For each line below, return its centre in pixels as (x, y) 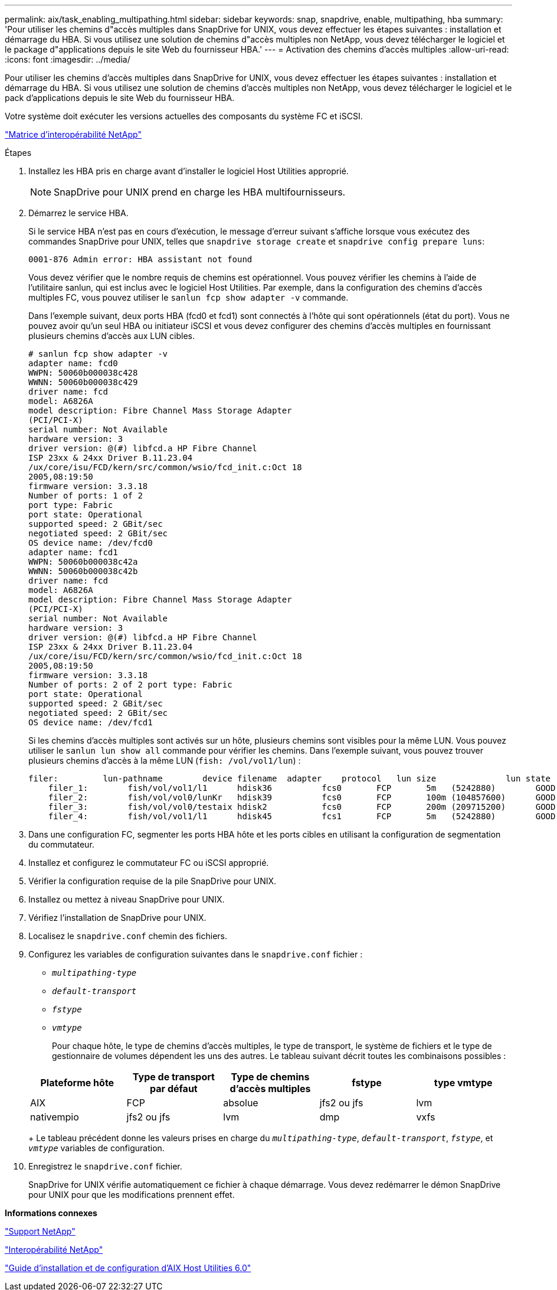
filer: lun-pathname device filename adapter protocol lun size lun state (290, 778)
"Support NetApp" (40, 1231)
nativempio (55, 1117)
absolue (241, 1103)
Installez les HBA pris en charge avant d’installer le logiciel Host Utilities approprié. (189, 171)
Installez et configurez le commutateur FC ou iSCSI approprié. (149, 863)
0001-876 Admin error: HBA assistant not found (140, 259)
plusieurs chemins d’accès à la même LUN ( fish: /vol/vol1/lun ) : (165, 760)
